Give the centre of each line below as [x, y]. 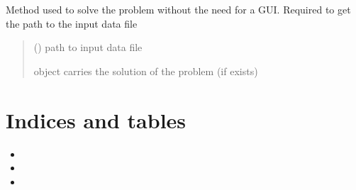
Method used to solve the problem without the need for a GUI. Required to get [178, 9]
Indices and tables [96, 119]
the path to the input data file [72, 23]
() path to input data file [88, 47]
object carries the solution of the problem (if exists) [146, 71]
